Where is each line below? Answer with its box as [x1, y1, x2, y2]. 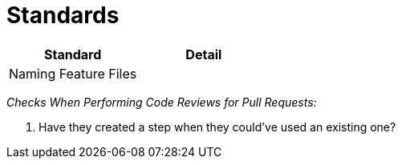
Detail [185, 46, 222, 62]
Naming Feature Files [9, 65, 137, 82]
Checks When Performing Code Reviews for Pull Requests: [6, 95, 317, 109]
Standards [6, 2, 120, 29]
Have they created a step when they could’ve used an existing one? [39, 119, 396, 134]
